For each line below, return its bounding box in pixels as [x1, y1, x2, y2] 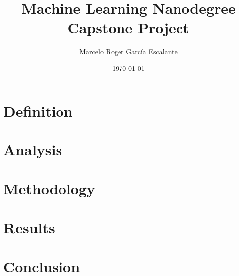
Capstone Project [67, 17, 189, 38]
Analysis [3, 139, 62, 159]
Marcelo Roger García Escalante [79, 46, 178, 57]
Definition [3, 100, 73, 121]
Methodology [3, 178, 95, 199]
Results [3, 217, 55, 237]
